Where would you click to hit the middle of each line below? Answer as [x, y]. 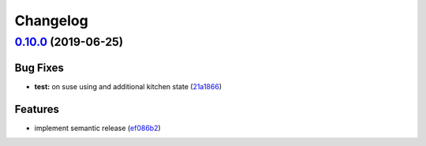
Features [37, 109]
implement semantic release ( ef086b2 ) [97, 128]
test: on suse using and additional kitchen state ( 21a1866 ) [128, 86]
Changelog [51, 21]
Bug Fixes [39, 67]
